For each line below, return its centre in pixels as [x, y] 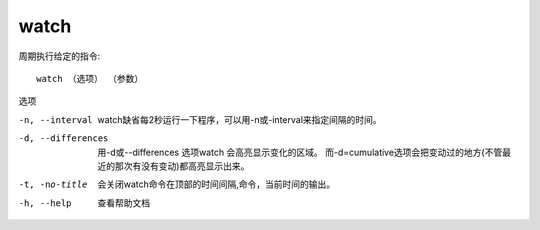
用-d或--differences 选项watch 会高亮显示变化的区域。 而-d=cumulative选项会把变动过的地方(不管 [300, 152]
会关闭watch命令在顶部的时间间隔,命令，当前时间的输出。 [216, 184]
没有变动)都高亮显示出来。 [195, 166]
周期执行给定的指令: [59, 56]
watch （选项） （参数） [90, 78]
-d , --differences [63, 138]
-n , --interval [56, 119]
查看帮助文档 [123, 202]
